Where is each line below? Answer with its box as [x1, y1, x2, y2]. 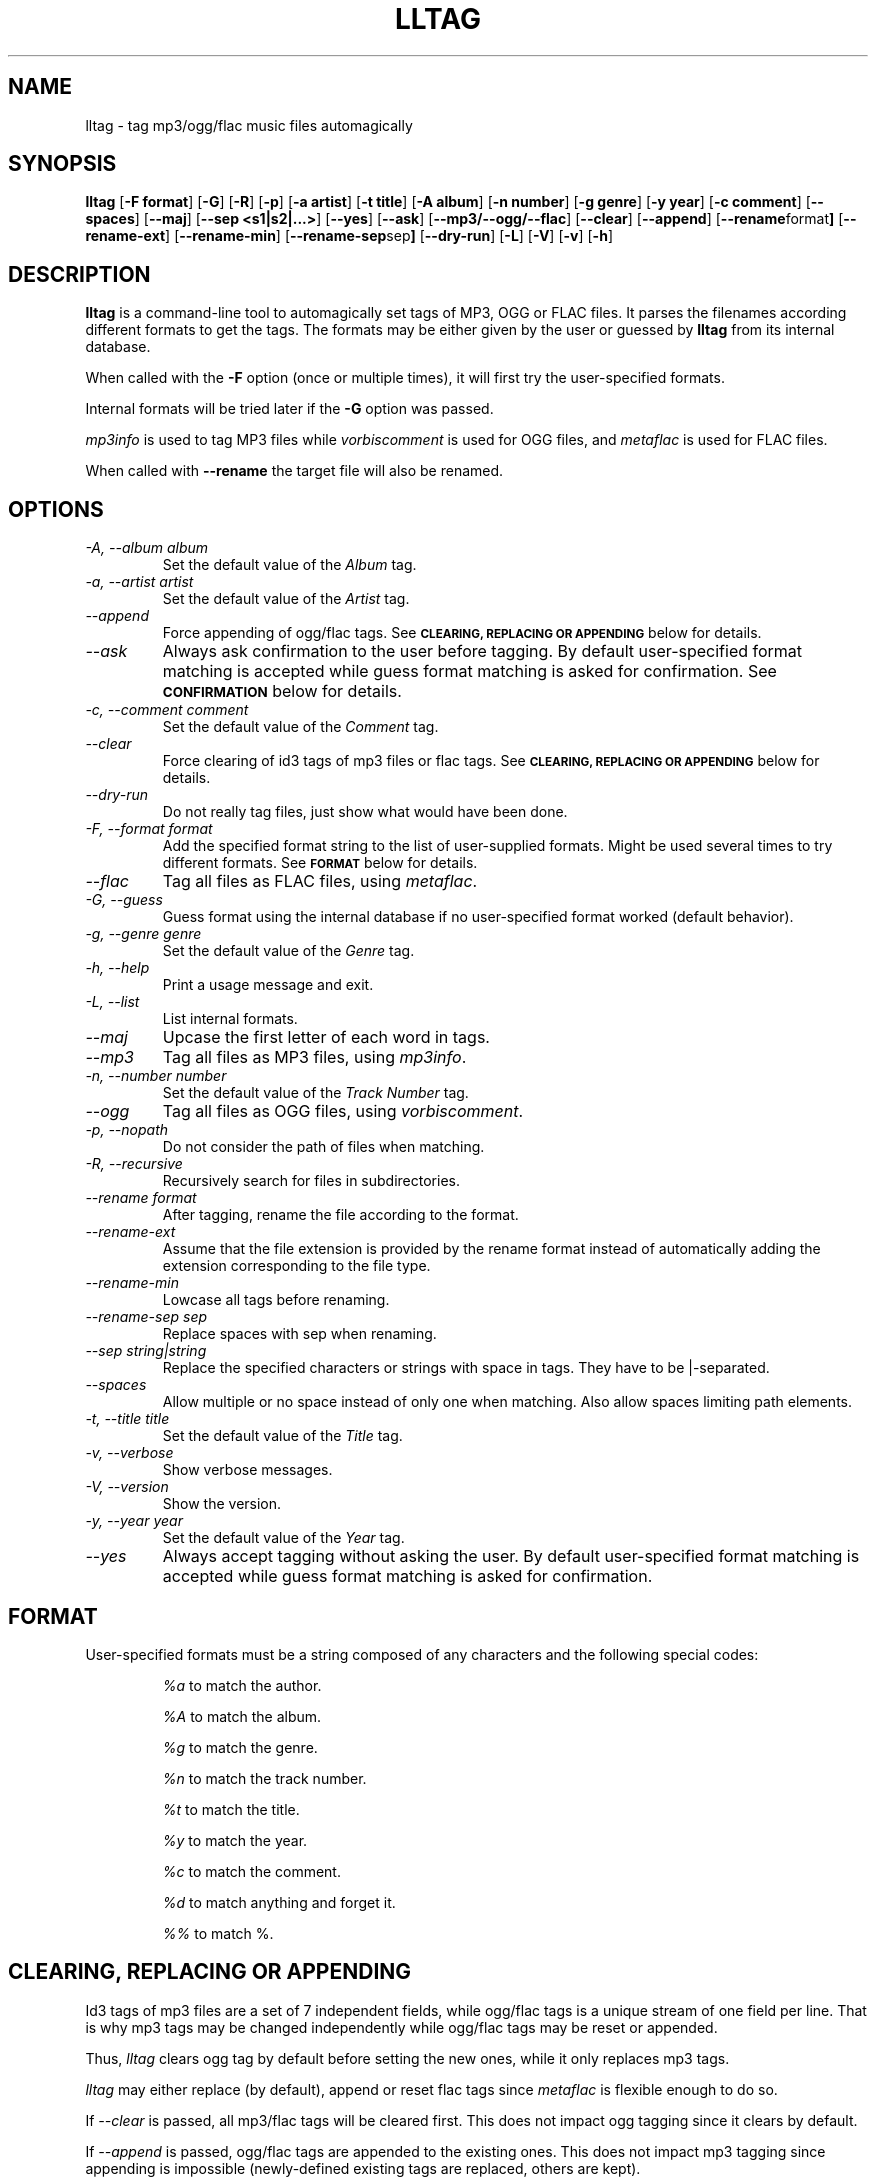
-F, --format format [85, 820, 213, 838]
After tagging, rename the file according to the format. [162, 1206, 519, 1224]
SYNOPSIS [8, 151, 117, 177]
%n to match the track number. [162, 1769, 367, 1787]
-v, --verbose [85, 1444, 174, 1462]
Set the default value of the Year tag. [162, 1529, 405, 1547]
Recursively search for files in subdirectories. [162, 1172, 460, 1190]
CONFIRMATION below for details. [162, 681, 402, 702]
